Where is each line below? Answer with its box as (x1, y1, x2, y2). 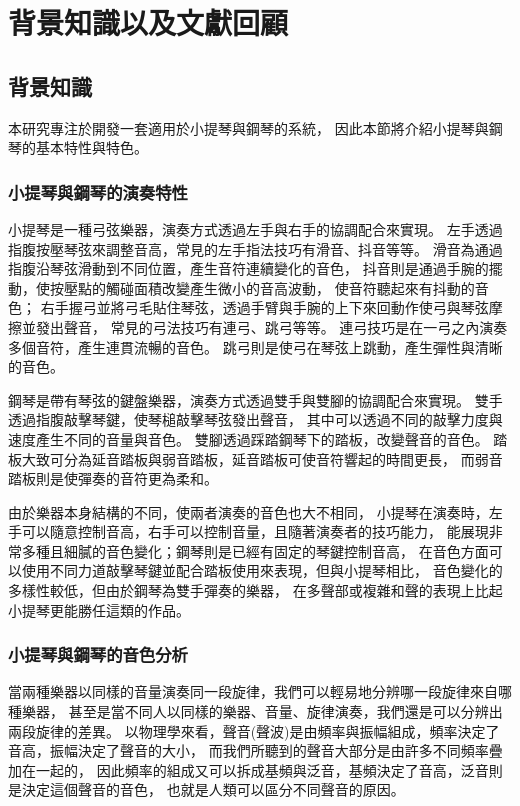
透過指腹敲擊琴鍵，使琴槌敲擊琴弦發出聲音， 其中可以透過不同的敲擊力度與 (8, 409, 503, 430)
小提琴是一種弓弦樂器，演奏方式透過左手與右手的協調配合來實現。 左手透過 (8, 218, 503, 239)
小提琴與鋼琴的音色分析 (8, 642, 188, 667)
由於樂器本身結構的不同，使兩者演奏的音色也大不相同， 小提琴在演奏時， (8, 501, 489, 522)
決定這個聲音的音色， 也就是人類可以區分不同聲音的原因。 (21, 779, 405, 800)
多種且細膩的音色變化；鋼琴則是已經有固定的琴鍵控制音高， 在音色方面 (21, 540, 489, 561)
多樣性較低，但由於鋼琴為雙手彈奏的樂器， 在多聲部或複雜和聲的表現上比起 (8, 580, 503, 601)
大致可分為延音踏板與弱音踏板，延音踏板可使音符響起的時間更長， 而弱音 (21, 448, 503, 469)
